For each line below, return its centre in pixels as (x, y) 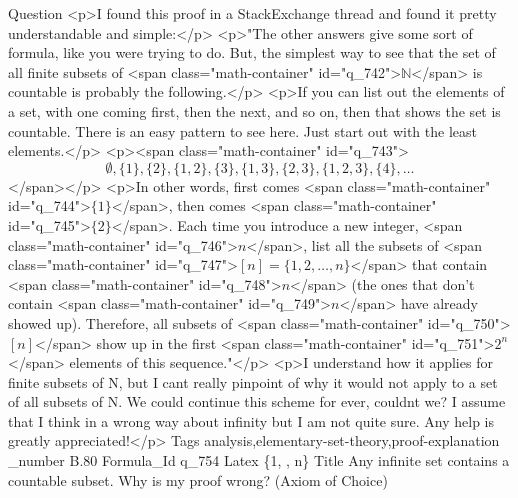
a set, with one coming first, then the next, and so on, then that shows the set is (254, 110)
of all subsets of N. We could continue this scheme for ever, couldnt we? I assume (257, 401)
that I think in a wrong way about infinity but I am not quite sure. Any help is (251, 420)
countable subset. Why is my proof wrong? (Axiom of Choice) (198, 479)
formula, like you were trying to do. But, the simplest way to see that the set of (252, 52)
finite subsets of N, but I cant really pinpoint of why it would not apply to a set (253, 381)
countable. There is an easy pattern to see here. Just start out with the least (242, 130)
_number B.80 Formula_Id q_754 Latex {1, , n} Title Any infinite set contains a (259, 460)
